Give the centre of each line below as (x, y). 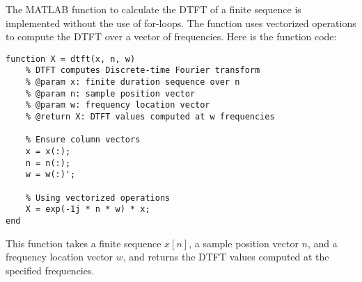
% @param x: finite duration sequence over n (133, 82)
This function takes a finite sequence (84, 243)
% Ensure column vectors (83, 140)
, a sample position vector (244, 243)
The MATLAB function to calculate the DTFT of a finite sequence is (154, 9)
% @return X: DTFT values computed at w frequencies (150, 117)
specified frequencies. (50, 270)
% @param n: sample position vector (110, 93)
